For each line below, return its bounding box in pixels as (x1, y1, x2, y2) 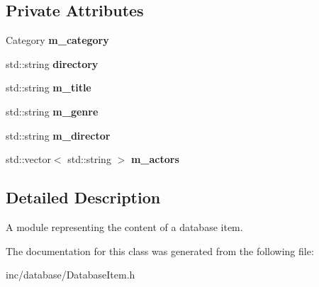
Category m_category (6, 33, 109, 47)
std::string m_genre (6, 103, 99, 118)
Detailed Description (6, 186, 161, 208)
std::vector (6, 152, 51, 167)
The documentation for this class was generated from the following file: (6, 243, 314, 258)
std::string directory (6, 56, 99, 71)
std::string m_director (6, 128, 111, 142)
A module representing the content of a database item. (6, 219, 243, 234)
